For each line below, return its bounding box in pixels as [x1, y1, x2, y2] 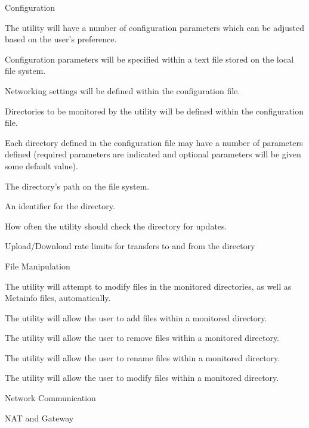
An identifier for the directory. [5, 200, 115, 212]
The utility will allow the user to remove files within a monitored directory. [5, 331, 280, 344]
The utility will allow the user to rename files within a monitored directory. [5, 351, 280, 364]
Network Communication [5, 392, 96, 404]
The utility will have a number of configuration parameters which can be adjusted [5, 21, 304, 33]
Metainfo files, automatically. [5, 291, 111, 304]
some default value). [5, 159, 78, 172]
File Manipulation [5, 259, 70, 272]
